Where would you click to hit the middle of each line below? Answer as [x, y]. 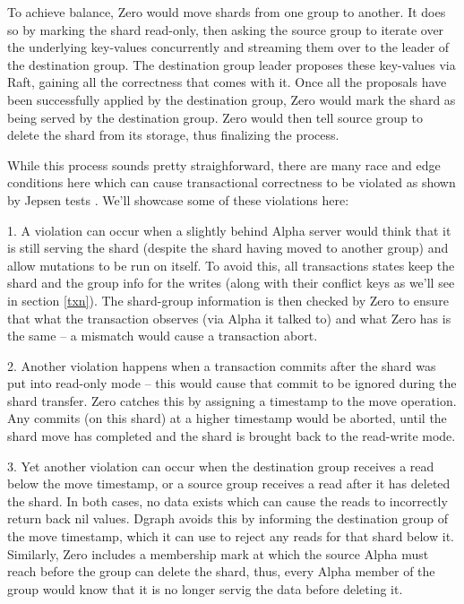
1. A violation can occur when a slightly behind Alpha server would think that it [229, 230]
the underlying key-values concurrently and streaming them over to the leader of [228, 47]
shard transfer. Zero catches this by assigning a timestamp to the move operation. [232, 400]
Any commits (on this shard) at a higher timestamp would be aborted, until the [227, 418]
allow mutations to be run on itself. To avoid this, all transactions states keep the [231, 265]
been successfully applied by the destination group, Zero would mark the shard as [232, 99]
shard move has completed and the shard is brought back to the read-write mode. [232, 436]
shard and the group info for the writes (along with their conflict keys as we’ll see [231, 283]
